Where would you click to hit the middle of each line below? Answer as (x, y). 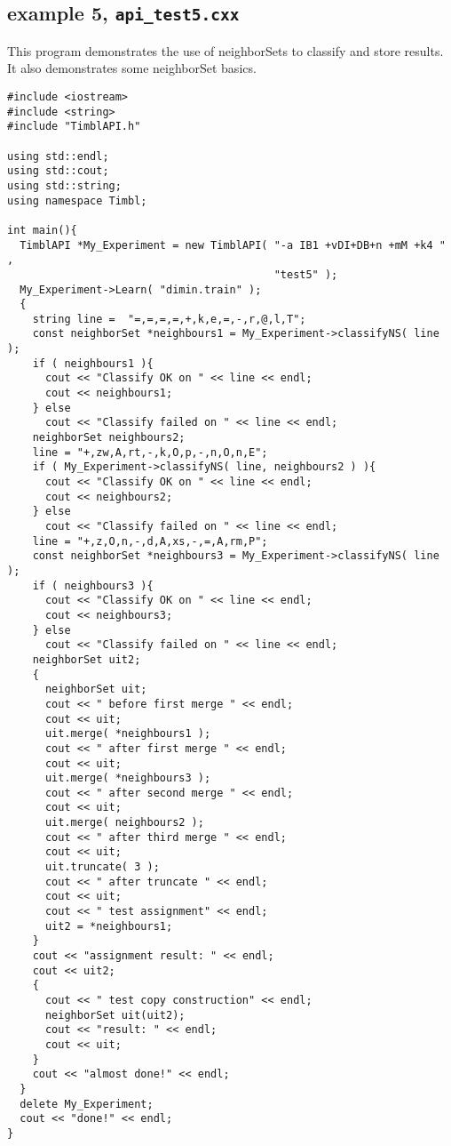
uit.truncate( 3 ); (102, 867)
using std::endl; (58, 156)
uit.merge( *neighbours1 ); (128, 734)
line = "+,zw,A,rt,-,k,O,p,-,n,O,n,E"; (150, 452)
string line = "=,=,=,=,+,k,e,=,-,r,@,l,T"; (169, 319)
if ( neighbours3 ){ (93, 585)
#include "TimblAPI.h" (74, 127)
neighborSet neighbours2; (109, 438)
